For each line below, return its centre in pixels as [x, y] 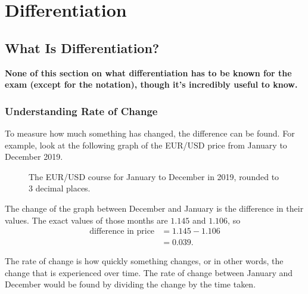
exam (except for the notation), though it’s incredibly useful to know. [151, 84]
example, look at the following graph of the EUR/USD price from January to [146, 145]
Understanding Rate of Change [81, 111]
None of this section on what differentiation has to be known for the [148, 72]
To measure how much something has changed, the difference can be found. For [150, 133]
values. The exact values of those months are [86, 220]
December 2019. [34, 157]
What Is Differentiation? [82, 47]
